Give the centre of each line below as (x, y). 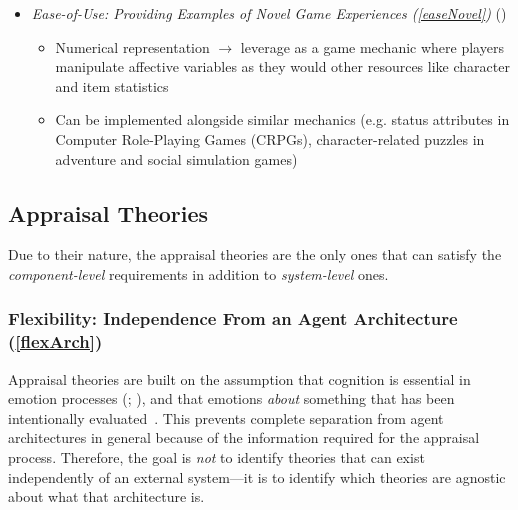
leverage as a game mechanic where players (372, 46)
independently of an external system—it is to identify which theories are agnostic (257, 476)
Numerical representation (132, 46)
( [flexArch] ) (55, 341)
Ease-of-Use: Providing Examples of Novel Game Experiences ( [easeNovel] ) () (269, 13)
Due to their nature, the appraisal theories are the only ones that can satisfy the (255, 254)
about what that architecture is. (106, 496)
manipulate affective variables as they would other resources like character (282, 66)
